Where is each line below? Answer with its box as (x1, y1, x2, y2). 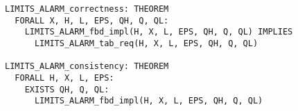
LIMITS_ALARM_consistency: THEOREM (5, 61, 169, 72)
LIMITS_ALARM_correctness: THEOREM (5, 4, 169, 14)
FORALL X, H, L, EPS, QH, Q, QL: (15, 15, 169, 26)
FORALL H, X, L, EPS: (15, 72, 114, 83)
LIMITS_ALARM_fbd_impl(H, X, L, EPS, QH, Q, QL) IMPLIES (24, 27, 293, 37)
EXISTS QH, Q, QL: (24, 84, 109, 94)
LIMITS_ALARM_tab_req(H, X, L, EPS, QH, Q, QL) (34, 38, 258, 48)
